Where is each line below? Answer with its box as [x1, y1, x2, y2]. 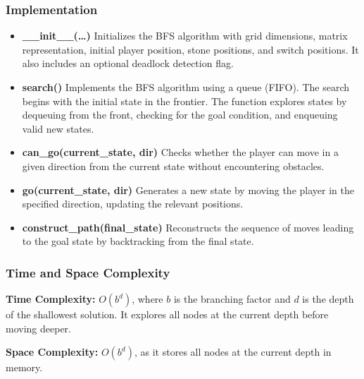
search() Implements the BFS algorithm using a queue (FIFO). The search [22, 80, 350, 94]
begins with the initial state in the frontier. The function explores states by [22, 93, 347, 108]
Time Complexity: [6, 291, 96, 306]
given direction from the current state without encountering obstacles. [22, 158, 325, 173]
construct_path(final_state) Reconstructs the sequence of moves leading [22, 219, 354, 234]
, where [132, 291, 163, 306]
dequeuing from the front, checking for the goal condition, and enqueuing [22, 107, 338, 122]
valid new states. [22, 121, 94, 136]
